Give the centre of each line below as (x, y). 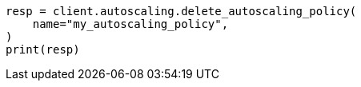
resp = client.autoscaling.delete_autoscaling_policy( (181, 11)
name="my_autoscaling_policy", (130, 24)
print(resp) (43, 49)
